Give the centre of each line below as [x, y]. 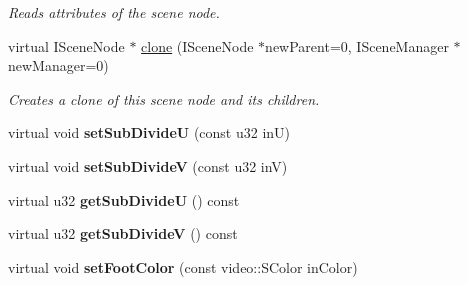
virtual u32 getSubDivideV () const [123, 233]
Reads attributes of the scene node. [114, 12]
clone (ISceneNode [197, 45]
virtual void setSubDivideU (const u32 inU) [149, 132]
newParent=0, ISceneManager [357, 45]
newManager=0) [58, 65]
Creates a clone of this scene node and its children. [164, 98]
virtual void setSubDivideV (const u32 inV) [148, 165]
